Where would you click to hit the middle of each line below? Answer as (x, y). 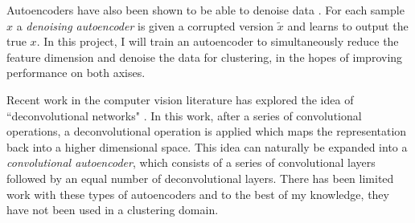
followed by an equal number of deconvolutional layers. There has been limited (200, 178)
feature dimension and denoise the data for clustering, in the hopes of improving (205, 57)
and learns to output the (348, 25)
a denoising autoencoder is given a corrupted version (145, 25)
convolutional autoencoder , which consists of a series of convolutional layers (191, 162)
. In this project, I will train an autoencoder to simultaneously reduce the (218, 41)
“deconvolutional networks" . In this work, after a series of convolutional (184, 115)
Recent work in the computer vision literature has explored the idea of (180, 99)
